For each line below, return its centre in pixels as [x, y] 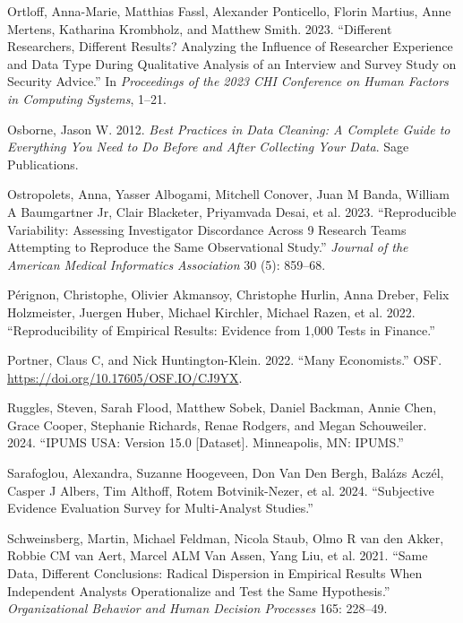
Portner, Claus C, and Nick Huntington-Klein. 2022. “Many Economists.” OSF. [225, 360]
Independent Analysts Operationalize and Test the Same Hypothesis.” [199, 590]
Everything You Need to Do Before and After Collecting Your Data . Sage [208, 147]
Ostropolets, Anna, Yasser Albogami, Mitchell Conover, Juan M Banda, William [228, 194]
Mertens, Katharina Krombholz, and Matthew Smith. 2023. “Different [200, 28]
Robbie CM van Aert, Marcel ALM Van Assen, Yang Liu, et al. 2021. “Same [218, 555]
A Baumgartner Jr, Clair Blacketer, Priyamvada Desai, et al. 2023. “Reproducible [232, 211]
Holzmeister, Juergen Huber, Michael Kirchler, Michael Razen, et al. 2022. [211, 311]
